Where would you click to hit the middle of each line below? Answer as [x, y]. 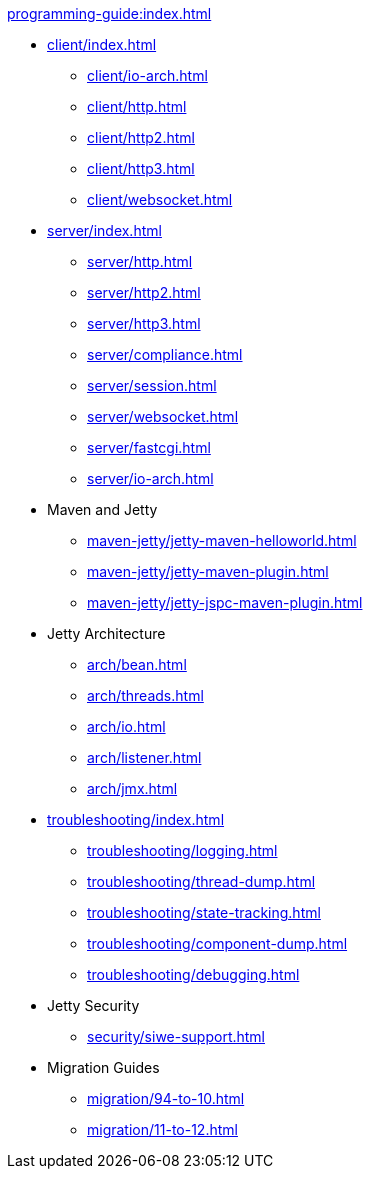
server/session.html [152, 385]
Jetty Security [93, 1005]
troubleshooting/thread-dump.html [201, 881]
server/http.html [140, 261]
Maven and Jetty [102, 509]
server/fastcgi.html [149, 447]
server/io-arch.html [150, 478]
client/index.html [102, 44]
